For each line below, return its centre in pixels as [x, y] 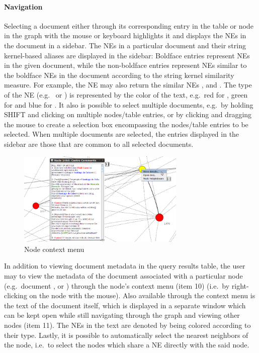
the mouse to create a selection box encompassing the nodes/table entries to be [126, 124]
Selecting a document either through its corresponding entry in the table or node [129, 25]
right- [240, 285]
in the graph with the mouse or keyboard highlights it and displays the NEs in [125, 35]
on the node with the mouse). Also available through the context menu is [142, 295]
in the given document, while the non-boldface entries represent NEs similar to [125, 65]
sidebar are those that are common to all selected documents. [99, 144]
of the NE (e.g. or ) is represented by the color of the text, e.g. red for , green [126, 94]
